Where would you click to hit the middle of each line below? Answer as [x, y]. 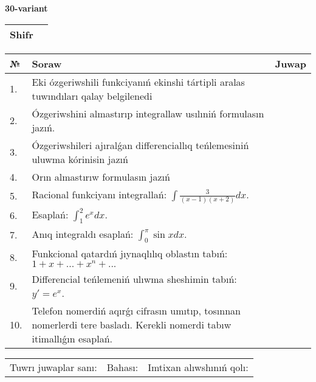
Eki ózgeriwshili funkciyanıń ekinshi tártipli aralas [138, 82]
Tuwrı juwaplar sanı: [53, 367]
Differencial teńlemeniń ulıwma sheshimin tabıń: [134, 279]
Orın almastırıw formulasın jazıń [101, 176]
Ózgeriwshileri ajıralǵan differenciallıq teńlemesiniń [140, 145]
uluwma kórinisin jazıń [80, 159]
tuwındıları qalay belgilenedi [92, 95]
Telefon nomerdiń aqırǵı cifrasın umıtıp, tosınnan [136, 310]
